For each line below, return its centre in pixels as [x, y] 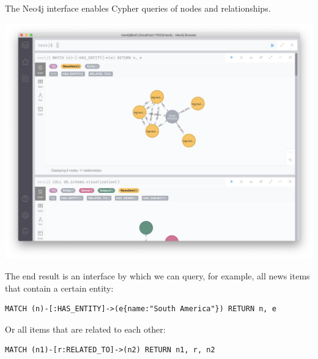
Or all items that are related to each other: [85, 329]
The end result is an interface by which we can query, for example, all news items [157, 276]
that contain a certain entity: [59, 288]
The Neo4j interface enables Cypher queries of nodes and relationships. [138, 8]
